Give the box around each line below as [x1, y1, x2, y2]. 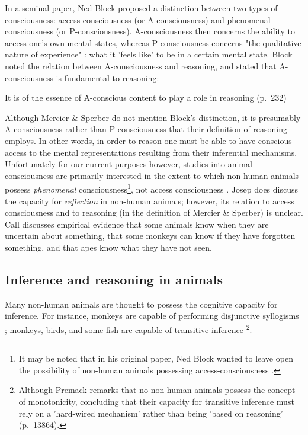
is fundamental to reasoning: [56, 71, 159, 84]
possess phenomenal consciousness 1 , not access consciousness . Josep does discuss [5, 181, 299, 195]
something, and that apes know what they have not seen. [5, 241, 212, 253]
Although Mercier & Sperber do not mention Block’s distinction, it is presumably [5, 111, 301, 123]
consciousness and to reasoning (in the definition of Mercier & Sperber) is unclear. [5, 206, 303, 219]
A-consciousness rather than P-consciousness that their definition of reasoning [5, 123, 288, 135]
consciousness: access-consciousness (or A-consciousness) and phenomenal [5, 13, 271, 25]
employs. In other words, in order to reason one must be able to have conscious [5, 134, 292, 146]
